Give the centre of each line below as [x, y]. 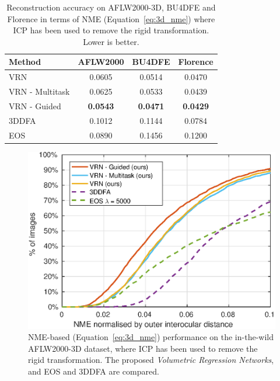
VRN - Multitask [39, 91]
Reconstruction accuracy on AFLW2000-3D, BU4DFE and [111, 7]
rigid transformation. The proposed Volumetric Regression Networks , [151, 360]
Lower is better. [111, 41]
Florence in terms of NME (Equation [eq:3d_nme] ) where [111, 18]
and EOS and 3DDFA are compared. [94, 371]
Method [25, 62]
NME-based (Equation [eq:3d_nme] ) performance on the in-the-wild [151, 337]
